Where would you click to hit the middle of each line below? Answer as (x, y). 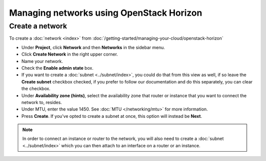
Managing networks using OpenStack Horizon (106, 13)
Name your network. (42, 61)
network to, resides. (42, 102)
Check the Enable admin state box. (57, 68)
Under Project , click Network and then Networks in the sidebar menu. (93, 47)
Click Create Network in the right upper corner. (70, 54)
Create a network (38, 26)
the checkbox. (36, 89)
